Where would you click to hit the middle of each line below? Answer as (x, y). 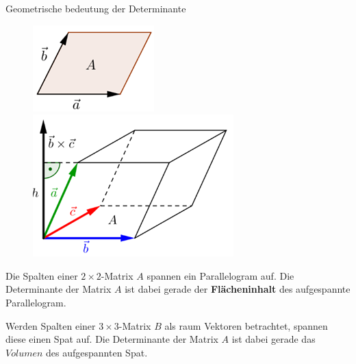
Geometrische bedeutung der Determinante (96, 8)
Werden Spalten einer (51, 325)
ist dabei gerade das (274, 339)
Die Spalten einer (42, 275)
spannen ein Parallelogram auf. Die (220, 275)
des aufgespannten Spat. (97, 352)
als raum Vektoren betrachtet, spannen (246, 325)
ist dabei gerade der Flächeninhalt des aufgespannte (238, 289)
